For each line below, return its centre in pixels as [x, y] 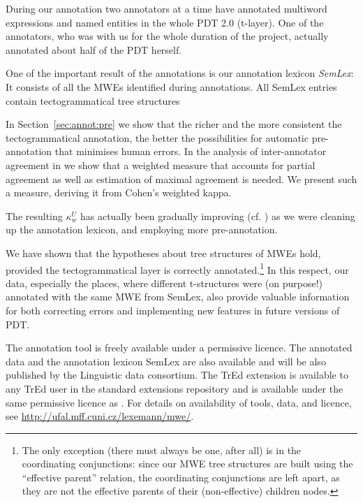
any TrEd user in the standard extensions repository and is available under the [175, 388]
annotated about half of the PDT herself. [94, 49]
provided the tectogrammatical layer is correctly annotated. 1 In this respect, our [177, 268]
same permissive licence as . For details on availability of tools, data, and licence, [179, 402]
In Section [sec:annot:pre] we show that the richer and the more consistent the [174, 124]
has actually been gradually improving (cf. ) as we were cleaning [217, 216]
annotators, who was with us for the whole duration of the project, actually [167, 36]
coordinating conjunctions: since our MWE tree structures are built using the [187, 464]
